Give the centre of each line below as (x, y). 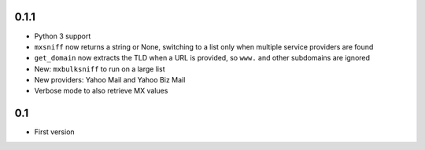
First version (54, 132)
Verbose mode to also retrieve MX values (101, 91)
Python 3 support (63, 36)
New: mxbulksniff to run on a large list (100, 69)
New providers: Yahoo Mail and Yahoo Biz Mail (110, 80)
